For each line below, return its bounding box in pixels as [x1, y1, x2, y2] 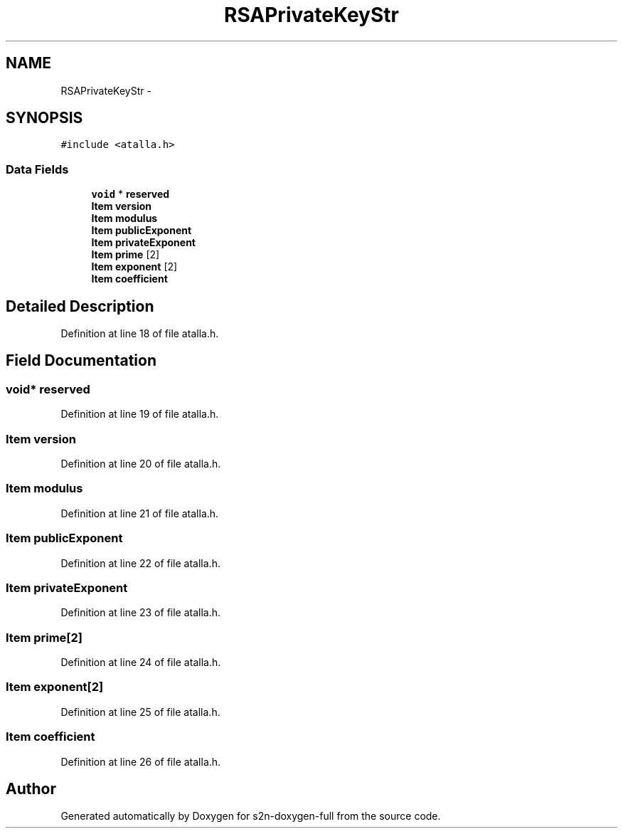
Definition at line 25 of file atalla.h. [60, 705, 220, 718]
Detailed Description [6, 297, 154, 315]
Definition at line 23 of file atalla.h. [60, 606, 221, 619]
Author [6, 779, 56, 798]
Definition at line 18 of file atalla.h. [60, 327, 219, 340]
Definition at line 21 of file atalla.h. [60, 507, 219, 519]
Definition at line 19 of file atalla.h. [60, 408, 219, 421]
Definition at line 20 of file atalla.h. [60, 458, 221, 470]
